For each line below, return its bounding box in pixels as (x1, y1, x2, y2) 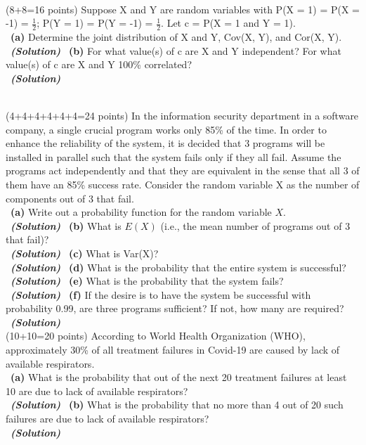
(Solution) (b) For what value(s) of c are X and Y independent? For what (11, 43, 341, 58)
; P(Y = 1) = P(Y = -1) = (37, 15, 153, 30)
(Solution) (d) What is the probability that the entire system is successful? (11, 259, 346, 274)
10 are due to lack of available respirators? (6, 383, 188, 398)
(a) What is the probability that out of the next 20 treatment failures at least (11, 370, 347, 385)
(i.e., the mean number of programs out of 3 (160, 218, 351, 233)
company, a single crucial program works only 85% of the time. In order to (6, 122, 327, 136)
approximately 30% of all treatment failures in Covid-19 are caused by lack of (6, 342, 340, 357)
